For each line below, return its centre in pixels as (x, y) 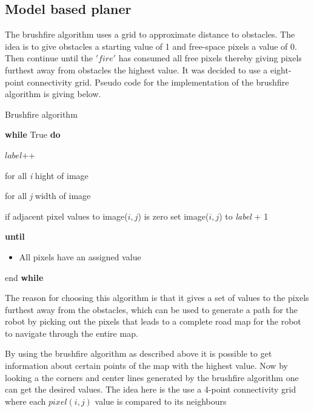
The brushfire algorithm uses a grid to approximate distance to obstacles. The (150, 34)
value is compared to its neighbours (161, 401)
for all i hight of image (47, 175)
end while (24, 277)
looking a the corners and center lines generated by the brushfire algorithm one (152, 377)
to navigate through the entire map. (72, 333)
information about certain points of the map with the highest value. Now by (146, 366)
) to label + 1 (244, 216)
